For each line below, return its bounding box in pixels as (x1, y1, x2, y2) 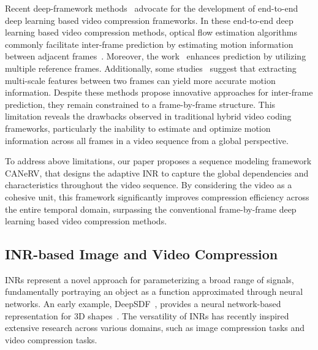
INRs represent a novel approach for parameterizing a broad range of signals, (5, 273, 294, 286)
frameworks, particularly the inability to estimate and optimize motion (5, 121, 271, 134)
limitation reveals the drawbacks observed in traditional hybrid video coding (5, 110, 292, 123)
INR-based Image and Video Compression (5, 245, 278, 264)
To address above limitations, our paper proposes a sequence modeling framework (5, 154, 312, 167)
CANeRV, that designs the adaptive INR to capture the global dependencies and (5, 166, 309, 179)
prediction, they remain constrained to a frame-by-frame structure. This (5, 97, 276, 110)
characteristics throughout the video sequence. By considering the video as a (5, 178, 292, 191)
